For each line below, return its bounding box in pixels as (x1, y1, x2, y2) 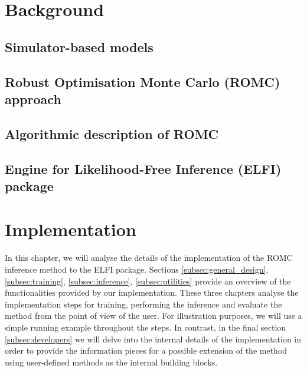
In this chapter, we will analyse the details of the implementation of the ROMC (5, 251, 293, 264)
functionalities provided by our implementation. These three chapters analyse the (5, 286, 299, 299)
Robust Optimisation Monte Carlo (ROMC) (5, 72, 280, 90)
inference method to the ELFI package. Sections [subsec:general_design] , (5, 263, 269, 275)
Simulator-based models (5, 37, 153, 56)
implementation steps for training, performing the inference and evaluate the (5, 297, 282, 310)
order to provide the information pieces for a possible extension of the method (5, 344, 288, 357)
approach (5, 89, 61, 108)
